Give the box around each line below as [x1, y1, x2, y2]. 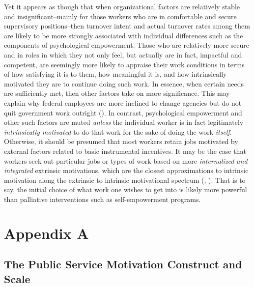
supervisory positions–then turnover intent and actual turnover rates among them [4, 21, 250, 31]
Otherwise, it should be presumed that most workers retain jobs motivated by [4, 136, 238, 146]
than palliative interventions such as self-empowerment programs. [4, 194, 201, 204]
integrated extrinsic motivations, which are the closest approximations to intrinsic [4, 165, 249, 175]
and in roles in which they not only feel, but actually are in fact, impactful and [4, 49, 242, 59]
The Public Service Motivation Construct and [4, 257, 242, 272]
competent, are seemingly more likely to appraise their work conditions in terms [4, 59, 245, 69]
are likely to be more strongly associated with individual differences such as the [4, 30, 243, 40]
